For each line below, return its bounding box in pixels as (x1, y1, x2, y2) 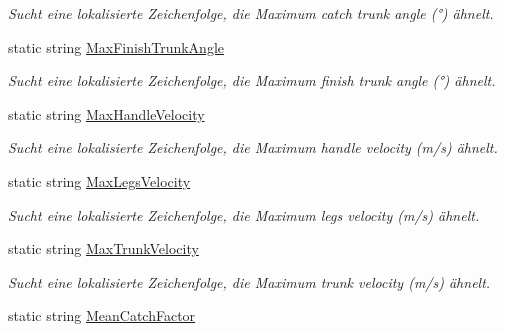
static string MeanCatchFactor (8, 305, 196, 326)
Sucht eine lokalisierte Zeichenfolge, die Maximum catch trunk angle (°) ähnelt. (8, 3, 494, 23)
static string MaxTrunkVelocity (8, 238, 199, 259)
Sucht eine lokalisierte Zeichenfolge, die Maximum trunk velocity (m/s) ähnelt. (8, 271, 491, 292)
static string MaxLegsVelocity (8, 170, 191, 191)
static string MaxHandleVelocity (8, 103, 205, 124)
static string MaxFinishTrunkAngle (8, 36, 224, 57)
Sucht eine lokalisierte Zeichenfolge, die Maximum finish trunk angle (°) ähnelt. (8, 70, 496, 91)
